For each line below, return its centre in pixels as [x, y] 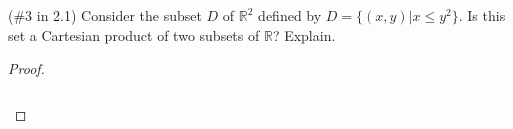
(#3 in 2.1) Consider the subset [105, 15]
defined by [290, 15]
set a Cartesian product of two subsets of [134, 34]
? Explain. [304, 34]
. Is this [482, 15]
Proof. [26, 68]
